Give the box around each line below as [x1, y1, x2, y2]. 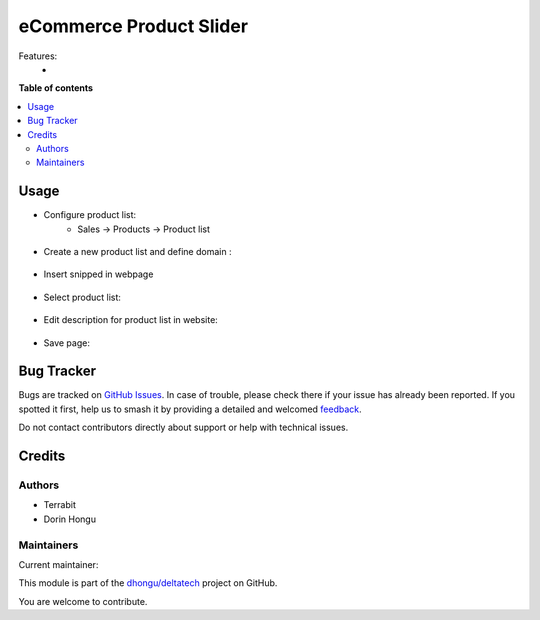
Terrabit [43, 499, 77, 511]
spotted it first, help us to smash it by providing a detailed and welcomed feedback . [18, 403, 362, 415]
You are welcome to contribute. [18, 595, 148, 607]
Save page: [43, 336, 90, 349]
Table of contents [18, 82, 94, 94]
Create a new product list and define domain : [43, 245, 232, 257]
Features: [18, 50, 58, 62]
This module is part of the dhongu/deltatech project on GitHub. [18, 577, 278, 589]
